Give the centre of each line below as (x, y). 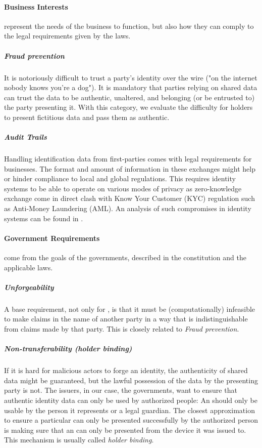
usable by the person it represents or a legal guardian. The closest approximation (129, 410)
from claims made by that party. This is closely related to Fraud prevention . (122, 328)
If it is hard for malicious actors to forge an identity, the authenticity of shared (126, 370)
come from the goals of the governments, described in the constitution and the (125, 257)
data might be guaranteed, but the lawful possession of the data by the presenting (131, 380)
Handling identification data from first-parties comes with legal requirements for (128, 159)
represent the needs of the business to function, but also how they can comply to (129, 26)
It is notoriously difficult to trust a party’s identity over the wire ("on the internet (131, 77)
